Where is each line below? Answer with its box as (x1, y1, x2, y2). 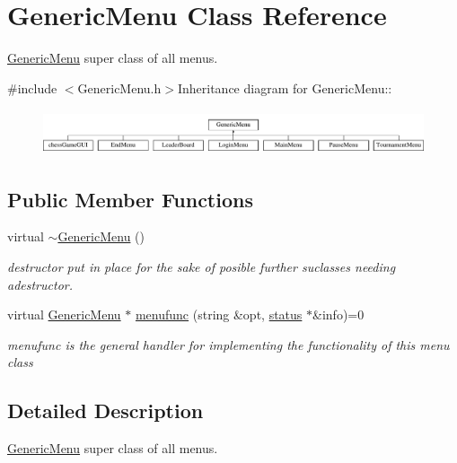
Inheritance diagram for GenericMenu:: (177, 78, 392, 97)
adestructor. (7, 275, 73, 293)
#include (7, 78, 57, 97)
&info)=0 (312, 305, 365, 324)
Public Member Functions (7, 185, 253, 213)
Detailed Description (7, 397, 204, 424)
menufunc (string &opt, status (135, 305, 303, 324)
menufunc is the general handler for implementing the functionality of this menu (7, 335, 450, 354)
